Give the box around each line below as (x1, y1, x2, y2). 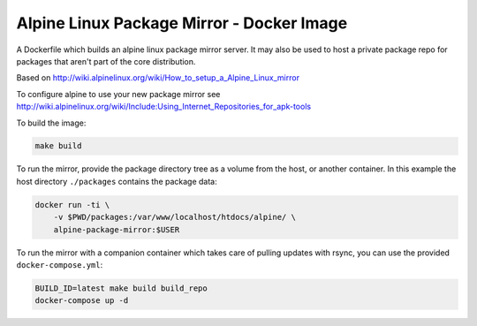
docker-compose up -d (34, 296, 129, 306)
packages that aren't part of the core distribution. (16, 56, 196, 66)
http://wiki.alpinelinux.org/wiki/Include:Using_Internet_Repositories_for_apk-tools (16, 102, 312, 112)
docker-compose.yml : (16, 260, 103, 269)
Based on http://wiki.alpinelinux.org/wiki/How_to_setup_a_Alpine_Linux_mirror (16, 72, 300, 83)
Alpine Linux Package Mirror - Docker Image (16, 13, 348, 33)
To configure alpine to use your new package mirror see (16, 88, 221, 99)
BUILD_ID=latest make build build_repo (34, 283, 208, 293)
